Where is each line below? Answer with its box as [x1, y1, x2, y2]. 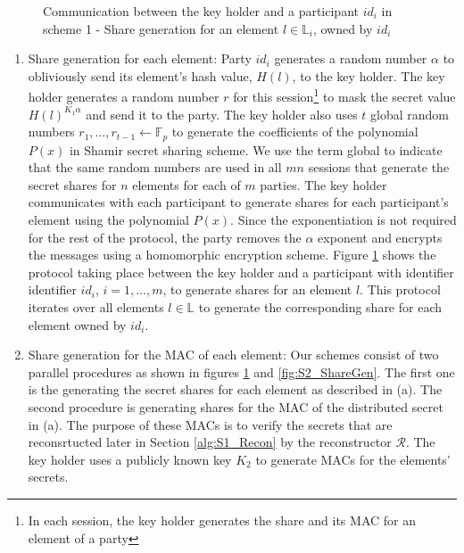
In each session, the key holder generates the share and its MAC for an [28, 510, 416, 529]
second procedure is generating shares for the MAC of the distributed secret [28, 397, 443, 416]
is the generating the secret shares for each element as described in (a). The [28, 380, 443, 399]
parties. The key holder [260, 175, 387, 194]
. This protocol [360, 280, 441, 299]
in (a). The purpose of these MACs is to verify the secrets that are [28, 415, 393, 433]
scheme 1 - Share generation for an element [43, 19, 279, 37]
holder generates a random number [28, 87, 220, 106]
